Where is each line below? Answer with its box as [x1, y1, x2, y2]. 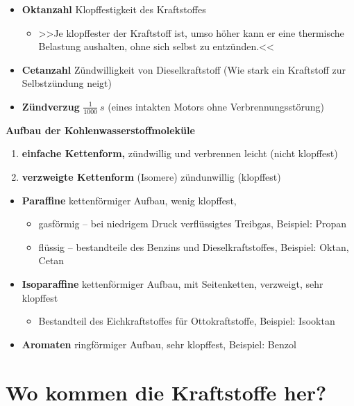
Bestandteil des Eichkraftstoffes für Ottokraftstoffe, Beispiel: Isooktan [38, 314, 335, 328]
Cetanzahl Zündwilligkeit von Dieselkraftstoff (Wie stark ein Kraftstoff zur [22, 62, 346, 76]
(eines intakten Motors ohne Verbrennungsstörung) [108, 99, 324, 113]
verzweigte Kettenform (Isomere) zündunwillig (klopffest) [22, 169, 281, 184]
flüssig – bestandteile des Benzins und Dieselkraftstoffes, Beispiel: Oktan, [38, 239, 349, 254]
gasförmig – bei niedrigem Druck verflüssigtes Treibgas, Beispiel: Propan [38, 216, 347, 231]
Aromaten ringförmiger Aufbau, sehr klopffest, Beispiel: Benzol [22, 336, 296, 351]
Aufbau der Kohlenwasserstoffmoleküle [6, 122, 195, 137]
